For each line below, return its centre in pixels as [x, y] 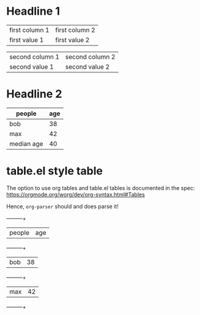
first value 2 [72, 40]
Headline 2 [34, 94]
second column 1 [35, 56]
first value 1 [27, 40]
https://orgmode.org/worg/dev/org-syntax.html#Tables [76, 194]
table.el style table [54, 171]
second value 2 [87, 67]
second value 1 [31, 67]
